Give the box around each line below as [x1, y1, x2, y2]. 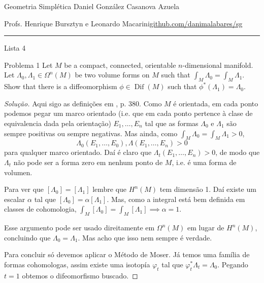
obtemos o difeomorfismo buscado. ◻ [22, 270, 138, 280]
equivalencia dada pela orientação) [4, 117, 111, 128]
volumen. [4, 167, 32, 177]
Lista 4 [4, 43, 26, 53]
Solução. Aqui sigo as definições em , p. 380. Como [4, 98, 162, 108]
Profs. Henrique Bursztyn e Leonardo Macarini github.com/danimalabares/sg [4, 18, 243, 28]
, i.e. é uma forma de [172, 156, 237, 167]
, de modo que [215, 147, 260, 157]
